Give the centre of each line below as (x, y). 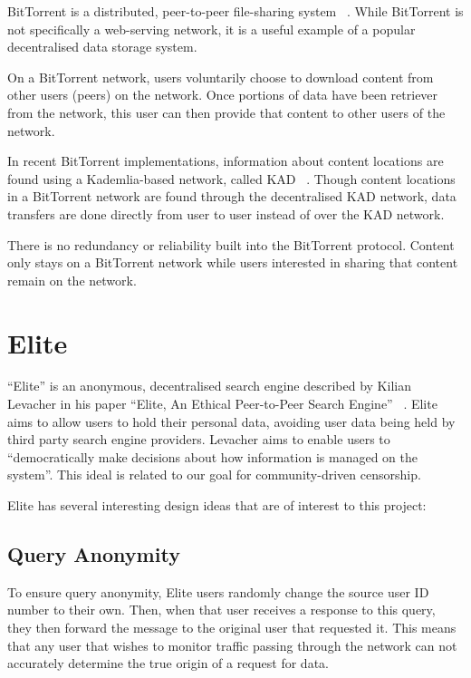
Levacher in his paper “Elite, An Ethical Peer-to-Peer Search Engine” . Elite (222, 404)
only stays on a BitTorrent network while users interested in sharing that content (233, 262)
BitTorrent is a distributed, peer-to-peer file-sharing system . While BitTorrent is (235, 11)
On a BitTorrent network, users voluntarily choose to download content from (221, 77)
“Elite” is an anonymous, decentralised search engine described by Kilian (209, 386)
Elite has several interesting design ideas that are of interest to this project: (217, 505)
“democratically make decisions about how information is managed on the (212, 456)
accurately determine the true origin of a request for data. (168, 663)
